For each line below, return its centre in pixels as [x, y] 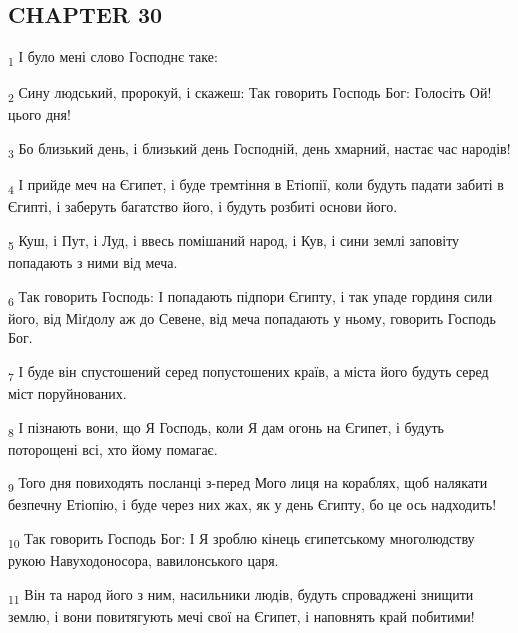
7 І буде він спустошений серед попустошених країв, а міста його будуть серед [248, 372]
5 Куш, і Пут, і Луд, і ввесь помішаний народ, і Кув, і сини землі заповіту [234, 241]
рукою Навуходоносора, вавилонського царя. [143, 560]
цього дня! [39, 114]
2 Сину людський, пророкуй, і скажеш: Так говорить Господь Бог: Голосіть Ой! [250, 94]
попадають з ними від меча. [93, 262]
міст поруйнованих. [67, 393]
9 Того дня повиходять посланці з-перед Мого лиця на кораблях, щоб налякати [248, 484]
